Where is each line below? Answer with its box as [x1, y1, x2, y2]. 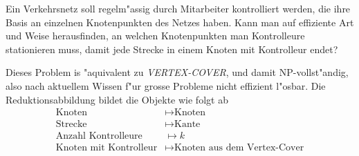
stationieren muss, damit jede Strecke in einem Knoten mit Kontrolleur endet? [6, 41, 338, 56]
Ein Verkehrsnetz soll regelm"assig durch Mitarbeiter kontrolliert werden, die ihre [6, 1, 351, 15]
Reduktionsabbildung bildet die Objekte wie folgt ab [6, 92, 228, 106]
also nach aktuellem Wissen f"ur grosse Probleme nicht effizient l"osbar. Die [6, 78, 326, 92]
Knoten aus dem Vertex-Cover [174, 143, 304, 153]
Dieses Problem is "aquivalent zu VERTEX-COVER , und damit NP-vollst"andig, [6, 65, 349, 79]
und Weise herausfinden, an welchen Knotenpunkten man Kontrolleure [6, 28, 305, 43]
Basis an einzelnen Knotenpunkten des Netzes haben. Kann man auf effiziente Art [6, 14, 354, 29]
